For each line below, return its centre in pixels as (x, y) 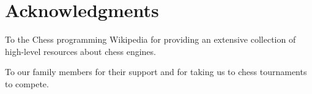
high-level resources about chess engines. (80, 51)
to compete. (27, 83)
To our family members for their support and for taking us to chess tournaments (156, 72)
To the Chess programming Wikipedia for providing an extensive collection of (150, 39)
